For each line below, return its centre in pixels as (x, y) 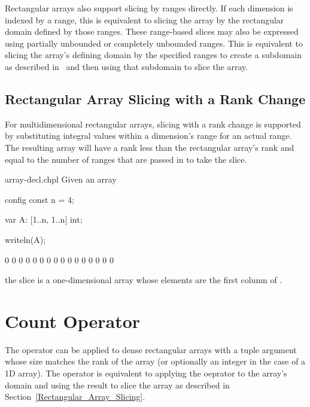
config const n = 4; (39, 199)
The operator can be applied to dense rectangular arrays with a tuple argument (151, 349)
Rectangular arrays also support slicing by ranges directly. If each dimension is (149, 8)
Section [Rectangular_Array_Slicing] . (75, 397)
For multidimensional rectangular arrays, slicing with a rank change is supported (153, 124)
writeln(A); (25, 239)
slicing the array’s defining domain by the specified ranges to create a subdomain (153, 55)
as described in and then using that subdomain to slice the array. (127, 66)
